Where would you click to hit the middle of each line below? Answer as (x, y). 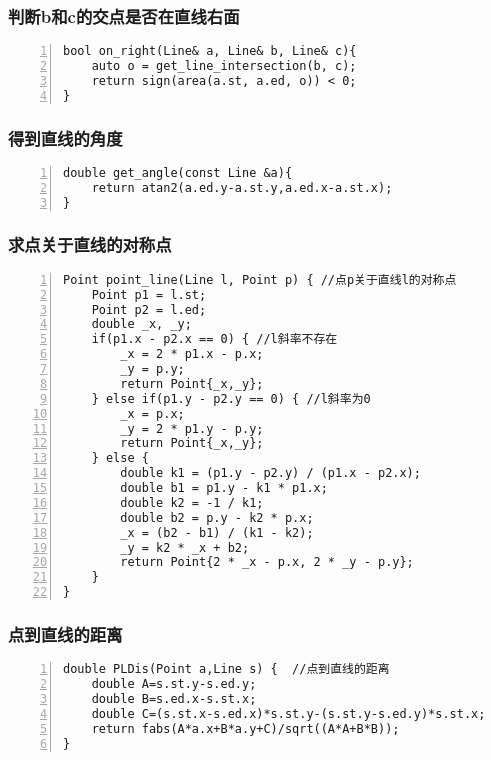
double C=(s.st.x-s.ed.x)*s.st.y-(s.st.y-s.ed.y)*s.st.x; (288, 713)
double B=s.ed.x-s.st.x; (174, 699)
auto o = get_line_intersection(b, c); (224, 66)
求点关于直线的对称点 (90, 244)
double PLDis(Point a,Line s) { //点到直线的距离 (226, 669)
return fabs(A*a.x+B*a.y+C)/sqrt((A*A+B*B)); (245, 728)
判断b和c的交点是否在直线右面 (124, 15)
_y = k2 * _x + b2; (185, 547)
